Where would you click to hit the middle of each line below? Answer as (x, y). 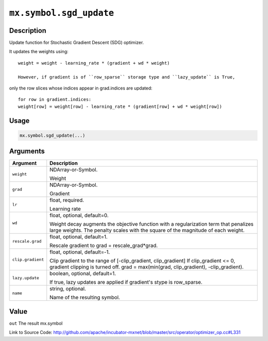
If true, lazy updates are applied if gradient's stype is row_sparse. (126, 282)
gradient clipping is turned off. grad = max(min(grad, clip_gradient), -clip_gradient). (147, 267)
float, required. (67, 200)
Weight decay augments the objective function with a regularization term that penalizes (152, 224)
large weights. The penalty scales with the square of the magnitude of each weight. (147, 230)
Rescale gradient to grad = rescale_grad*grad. (104, 246)
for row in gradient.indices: (55, 100)
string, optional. (68, 289)
